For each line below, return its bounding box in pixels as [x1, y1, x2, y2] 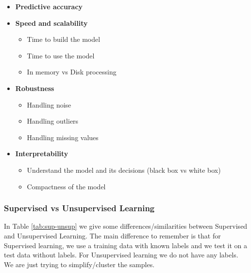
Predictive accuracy [15, 1, 83, 11]
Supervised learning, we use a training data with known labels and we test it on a [4, 240, 247, 250]
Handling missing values [27, 132, 99, 142]
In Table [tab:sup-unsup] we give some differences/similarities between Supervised [4, 221, 248, 231]
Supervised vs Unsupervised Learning [4, 202, 155, 214]
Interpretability [15, 148, 68, 159]
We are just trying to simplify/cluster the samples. [4, 259, 155, 269]
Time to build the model [27, 34, 100, 44]
